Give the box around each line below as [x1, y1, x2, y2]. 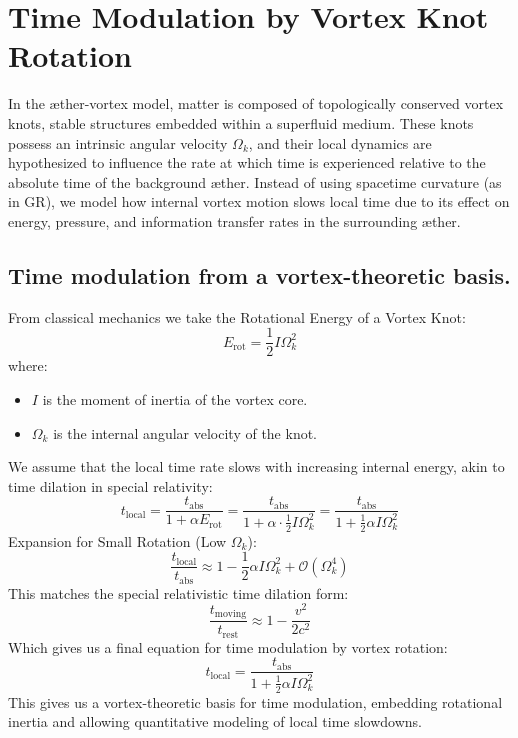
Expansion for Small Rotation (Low [8, 530, 227, 551]
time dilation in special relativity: [8, 475, 213, 496]
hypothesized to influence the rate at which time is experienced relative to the [8, 152, 486, 173]
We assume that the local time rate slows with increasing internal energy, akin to [8, 456, 505, 477]
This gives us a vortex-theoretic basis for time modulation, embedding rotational [8, 691, 503, 712]
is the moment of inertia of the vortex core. [42, 388, 308, 409]
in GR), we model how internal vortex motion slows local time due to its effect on [8, 191, 510, 212]
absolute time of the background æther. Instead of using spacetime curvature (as [8, 171, 502, 192]
